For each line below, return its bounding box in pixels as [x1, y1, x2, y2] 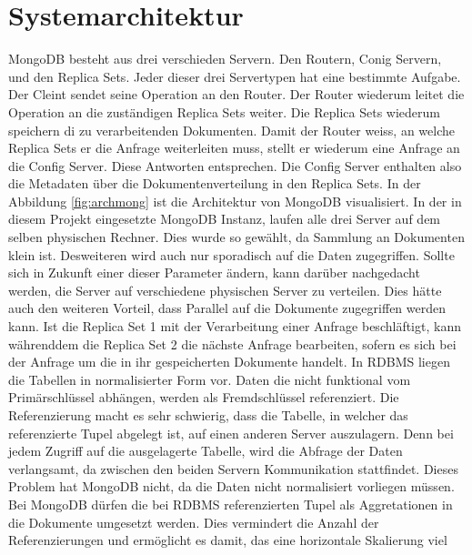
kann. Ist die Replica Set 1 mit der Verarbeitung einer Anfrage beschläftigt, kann [8, 317, 461, 336]
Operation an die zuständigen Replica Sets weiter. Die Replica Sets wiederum [8, 102, 440, 121]
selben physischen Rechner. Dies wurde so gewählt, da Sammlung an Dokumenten [8, 227, 465, 247]
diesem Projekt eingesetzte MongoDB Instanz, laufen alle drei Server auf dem [8, 209, 441, 228]
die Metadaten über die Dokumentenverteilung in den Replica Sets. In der [8, 174, 421, 193]
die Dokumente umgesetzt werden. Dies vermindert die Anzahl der [8, 512, 379, 531]
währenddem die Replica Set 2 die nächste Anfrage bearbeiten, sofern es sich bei [8, 334, 457, 353]
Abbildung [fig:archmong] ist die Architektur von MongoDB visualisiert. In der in [8, 191, 462, 210]
